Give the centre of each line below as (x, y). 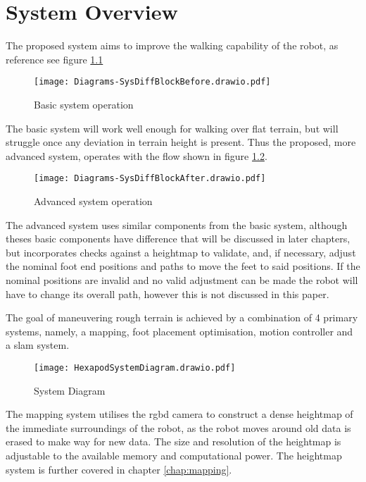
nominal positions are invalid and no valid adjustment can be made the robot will (182, 279)
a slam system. (38, 345)
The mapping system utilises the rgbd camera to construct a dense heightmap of (179, 414)
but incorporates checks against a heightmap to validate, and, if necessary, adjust (181, 252)
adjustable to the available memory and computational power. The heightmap (174, 455)
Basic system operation (84, 104)
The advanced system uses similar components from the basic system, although (177, 224)
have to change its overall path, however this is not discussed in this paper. (168, 293)
